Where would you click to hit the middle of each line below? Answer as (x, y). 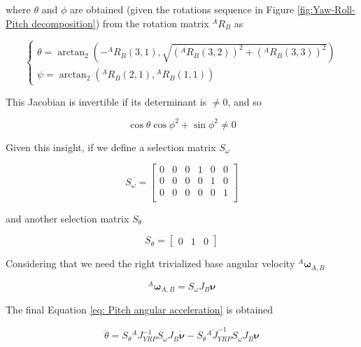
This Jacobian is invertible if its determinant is (106, 101)
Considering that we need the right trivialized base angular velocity (150, 263)
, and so (245, 101)
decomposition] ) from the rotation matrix (120, 23)
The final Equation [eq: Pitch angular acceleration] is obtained (140, 310)
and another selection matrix (68, 218)
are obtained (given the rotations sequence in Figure (182, 9)
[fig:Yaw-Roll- (326, 9)
